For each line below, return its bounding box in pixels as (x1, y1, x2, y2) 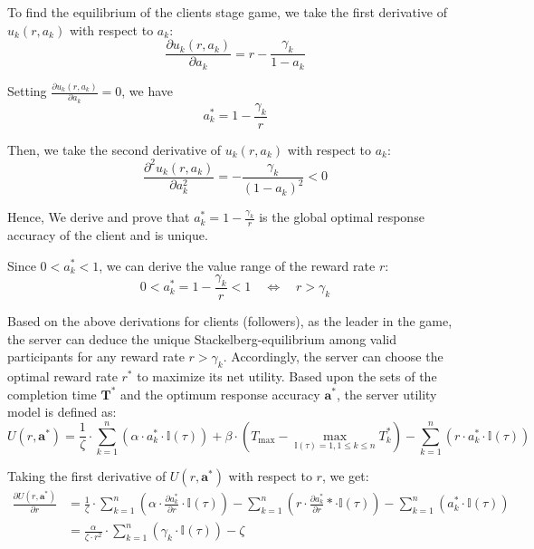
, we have (121, 82, 173, 101)
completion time (7, 384, 97, 403)
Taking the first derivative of (7, 467, 167, 486)
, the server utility (336, 384, 437, 403)
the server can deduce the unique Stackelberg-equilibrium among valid (7, 329, 396, 348)
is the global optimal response (259, 207, 424, 226)
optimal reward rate (7, 366, 118, 385)
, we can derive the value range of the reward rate (99, 255, 376, 274)
